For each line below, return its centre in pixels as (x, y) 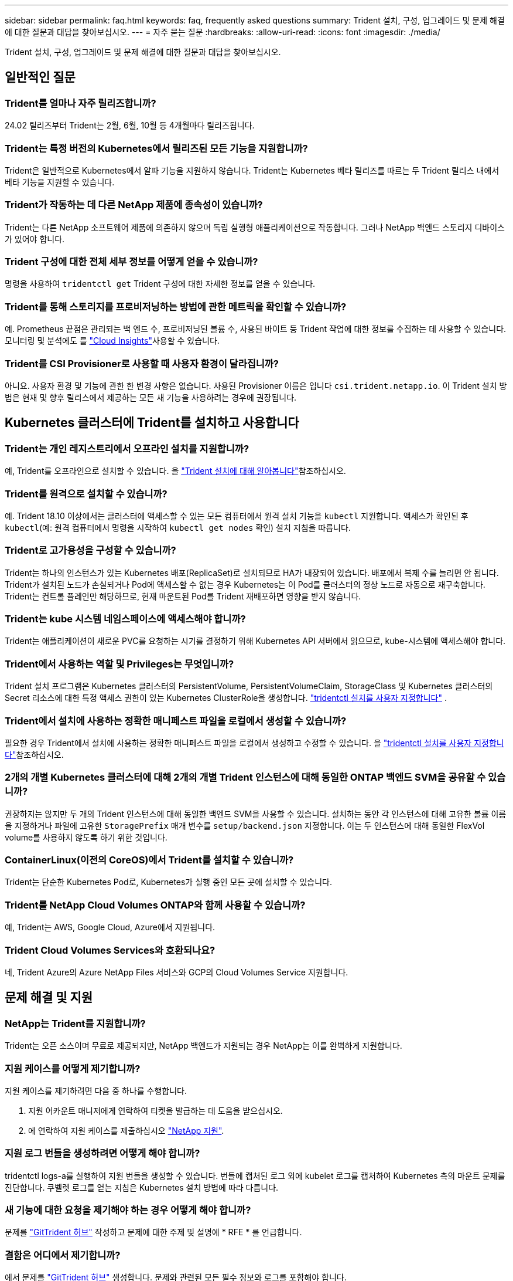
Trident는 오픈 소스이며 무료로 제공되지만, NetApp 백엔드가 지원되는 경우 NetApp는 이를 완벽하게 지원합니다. (204, 1046)
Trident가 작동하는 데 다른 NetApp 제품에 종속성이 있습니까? (134, 205)
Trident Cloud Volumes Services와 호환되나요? (110, 950)
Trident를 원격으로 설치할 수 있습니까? (86, 494)
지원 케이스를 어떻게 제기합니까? (73, 1068)
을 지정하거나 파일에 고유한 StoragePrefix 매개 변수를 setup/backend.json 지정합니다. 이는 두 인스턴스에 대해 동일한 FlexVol (245, 825)
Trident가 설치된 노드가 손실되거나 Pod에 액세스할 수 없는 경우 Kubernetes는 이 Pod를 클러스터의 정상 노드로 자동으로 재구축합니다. (245, 584)
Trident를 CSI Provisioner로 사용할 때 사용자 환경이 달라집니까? (142, 363)
